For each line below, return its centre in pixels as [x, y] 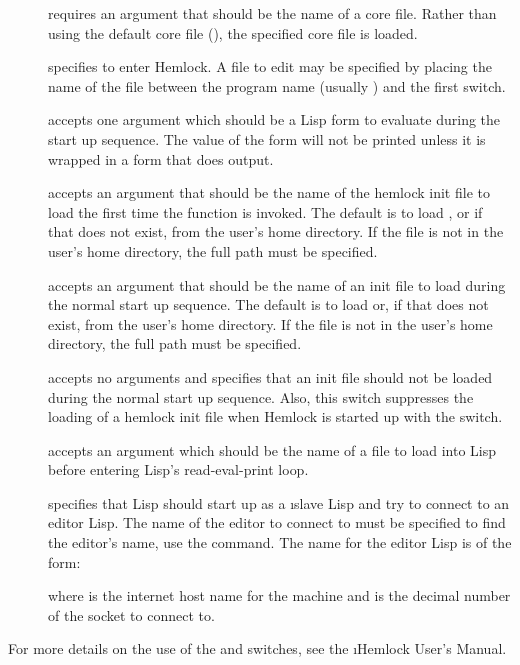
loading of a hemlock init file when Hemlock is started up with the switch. [275, 416]
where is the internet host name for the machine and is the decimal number [279, 595]
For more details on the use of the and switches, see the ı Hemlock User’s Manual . [257, 648]
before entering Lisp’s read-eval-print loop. [178, 469]
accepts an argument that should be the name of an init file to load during [277, 284]
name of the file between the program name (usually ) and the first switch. [277, 85]
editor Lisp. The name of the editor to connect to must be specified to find [277, 522]
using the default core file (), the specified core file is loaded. [233, 32]
